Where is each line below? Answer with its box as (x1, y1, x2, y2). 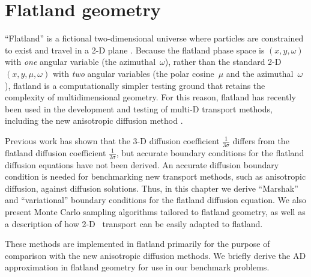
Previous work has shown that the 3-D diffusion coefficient (5, 134, 220, 147)
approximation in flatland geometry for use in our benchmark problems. (5, 261, 270, 273)
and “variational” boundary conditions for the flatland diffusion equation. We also (5, 193, 307, 206)
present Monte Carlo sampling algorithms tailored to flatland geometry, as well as (5, 205, 306, 218)
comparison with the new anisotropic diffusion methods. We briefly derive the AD (5, 249, 306, 261)
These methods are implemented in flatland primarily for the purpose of (5, 237, 270, 250)
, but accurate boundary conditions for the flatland (116, 146, 304, 159)
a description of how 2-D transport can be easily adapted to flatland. (5, 217, 263, 230)
